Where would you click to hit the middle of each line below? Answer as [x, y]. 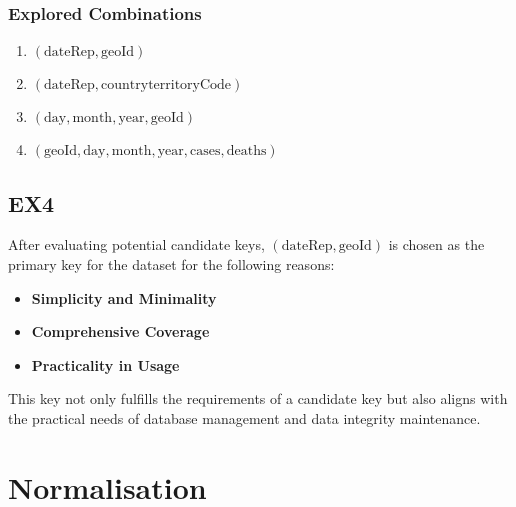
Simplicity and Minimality [124, 297]
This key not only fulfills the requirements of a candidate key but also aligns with [258, 398]
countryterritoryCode [166, 85]
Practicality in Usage [105, 364]
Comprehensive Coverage [120, 331]
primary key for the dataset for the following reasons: [171, 264]
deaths [246, 151]
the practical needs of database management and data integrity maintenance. [244, 417]
